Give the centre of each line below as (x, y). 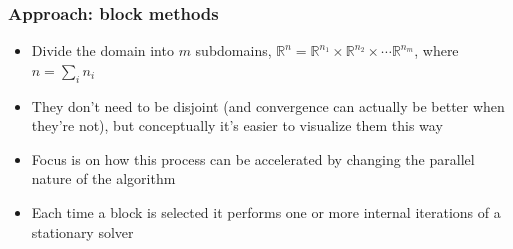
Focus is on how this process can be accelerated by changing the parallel (253, 158)
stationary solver (82, 231)
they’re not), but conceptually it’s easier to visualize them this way (237, 125)
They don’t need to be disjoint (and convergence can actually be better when (268, 105)
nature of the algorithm (103, 178)
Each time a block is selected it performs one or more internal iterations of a (266, 211)
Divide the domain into (102, 50)
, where (436, 50)
